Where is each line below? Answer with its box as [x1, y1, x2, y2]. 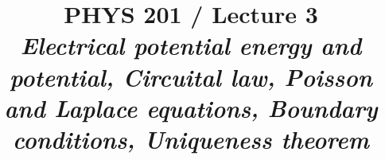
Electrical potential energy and [20, 29, 362, 62]
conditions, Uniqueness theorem [12, 122, 370, 155]
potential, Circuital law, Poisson [9, 60, 372, 93]
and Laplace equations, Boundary [4, 91, 378, 124]
